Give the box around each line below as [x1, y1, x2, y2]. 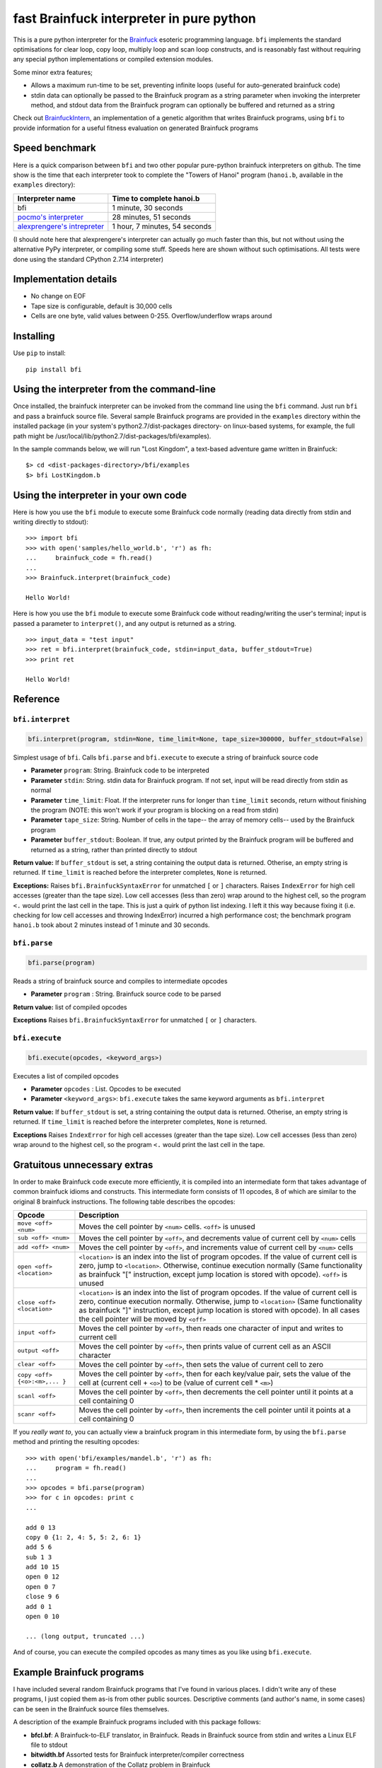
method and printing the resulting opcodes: [13, 1438, 139, 1446]
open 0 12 [25, 1573, 59, 1581]
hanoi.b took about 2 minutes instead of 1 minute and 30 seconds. [13, 921, 210, 929]
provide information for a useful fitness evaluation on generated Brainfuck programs [13, 124, 258, 132]
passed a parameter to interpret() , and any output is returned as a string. [13, 619, 237, 627]
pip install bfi [25, 365, 82, 373]
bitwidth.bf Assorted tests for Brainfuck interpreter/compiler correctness [30, 1750, 245, 1759]
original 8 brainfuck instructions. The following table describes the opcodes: [13, 1197, 236, 1206]
